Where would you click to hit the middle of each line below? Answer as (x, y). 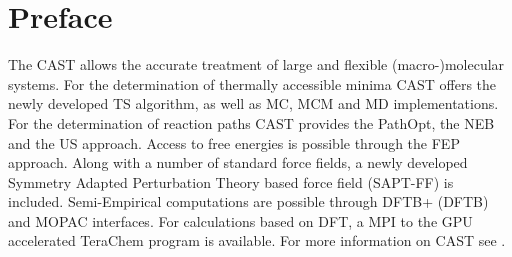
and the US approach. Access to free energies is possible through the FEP (234, 142)
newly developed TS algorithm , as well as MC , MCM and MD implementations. (253, 103)
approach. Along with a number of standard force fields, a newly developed (238, 162)
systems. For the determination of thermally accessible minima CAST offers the (252, 83)
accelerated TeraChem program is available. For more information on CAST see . (257, 240)
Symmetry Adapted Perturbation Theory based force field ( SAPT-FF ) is (231, 181)
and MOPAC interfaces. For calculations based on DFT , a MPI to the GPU (240, 220)
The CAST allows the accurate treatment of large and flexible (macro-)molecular (256, 64)
